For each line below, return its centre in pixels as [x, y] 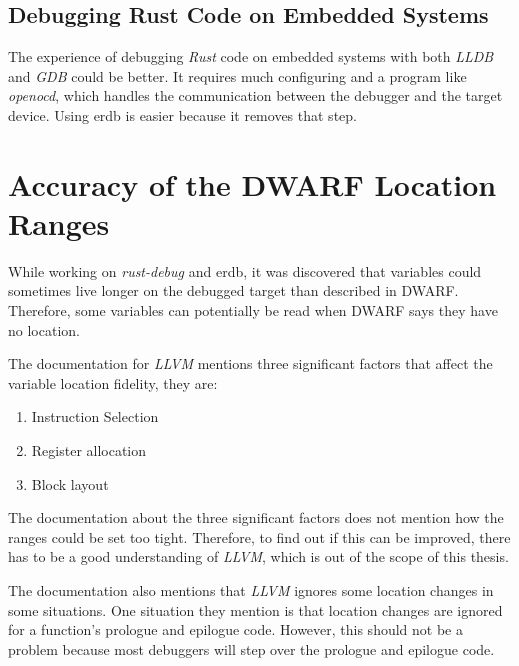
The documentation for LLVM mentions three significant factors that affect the [250, 363]
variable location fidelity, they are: [113, 382]
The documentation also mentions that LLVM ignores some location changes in [251, 590]
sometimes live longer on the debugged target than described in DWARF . [233, 290]
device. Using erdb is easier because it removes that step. [182, 114]
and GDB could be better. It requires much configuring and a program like [237, 75]
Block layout [70, 483]
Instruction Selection [95, 416]
